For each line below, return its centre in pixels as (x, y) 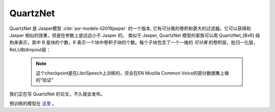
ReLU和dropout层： (30, 49)
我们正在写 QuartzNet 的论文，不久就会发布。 (57, 94)
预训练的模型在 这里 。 (33, 103)
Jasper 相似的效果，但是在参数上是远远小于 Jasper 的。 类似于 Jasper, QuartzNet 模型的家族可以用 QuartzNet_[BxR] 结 (135, 35)
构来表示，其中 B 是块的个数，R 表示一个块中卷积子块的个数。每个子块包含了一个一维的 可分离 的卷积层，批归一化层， (134, 43)
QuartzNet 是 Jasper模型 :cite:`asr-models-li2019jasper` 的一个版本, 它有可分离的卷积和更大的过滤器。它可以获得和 (130, 28)
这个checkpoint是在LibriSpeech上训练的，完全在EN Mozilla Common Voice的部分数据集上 (130, 73)
